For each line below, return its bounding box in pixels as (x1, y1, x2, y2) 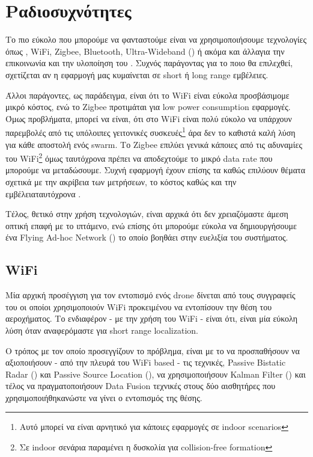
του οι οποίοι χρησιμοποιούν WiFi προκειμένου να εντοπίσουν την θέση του (5, 300, 272, 313)
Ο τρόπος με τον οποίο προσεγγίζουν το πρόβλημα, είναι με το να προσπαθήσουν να (5, 344, 300, 357)
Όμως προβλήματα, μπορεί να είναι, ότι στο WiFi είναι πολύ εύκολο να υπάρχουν (5, 112, 292, 124)
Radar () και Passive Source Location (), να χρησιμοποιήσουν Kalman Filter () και (5, 367, 306, 380)
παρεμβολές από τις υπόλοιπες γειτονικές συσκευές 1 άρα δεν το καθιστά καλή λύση (5, 124, 296, 138)
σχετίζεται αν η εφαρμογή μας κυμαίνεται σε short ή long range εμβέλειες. (5, 68, 269, 81)
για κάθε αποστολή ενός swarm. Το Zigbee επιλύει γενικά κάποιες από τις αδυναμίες (5, 138, 302, 150)
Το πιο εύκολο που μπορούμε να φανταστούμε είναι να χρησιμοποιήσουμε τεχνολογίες (5, 33, 306, 46)
